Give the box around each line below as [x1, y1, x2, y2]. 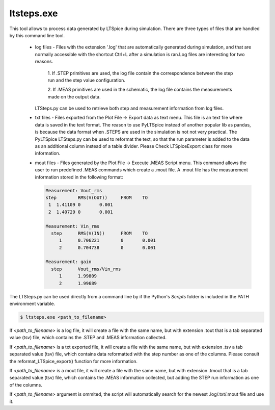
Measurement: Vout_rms [45, 188, 102, 193]
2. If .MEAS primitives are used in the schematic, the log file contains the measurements [47, 87, 233, 93]
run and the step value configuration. [47, 77, 126, 83]
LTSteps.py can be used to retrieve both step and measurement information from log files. [35, 105, 224, 112]
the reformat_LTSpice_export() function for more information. [9, 358, 137, 364]
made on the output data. [47, 93, 101, 99]
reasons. [35, 59, 53, 65]
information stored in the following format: [35, 174, 123, 180]
